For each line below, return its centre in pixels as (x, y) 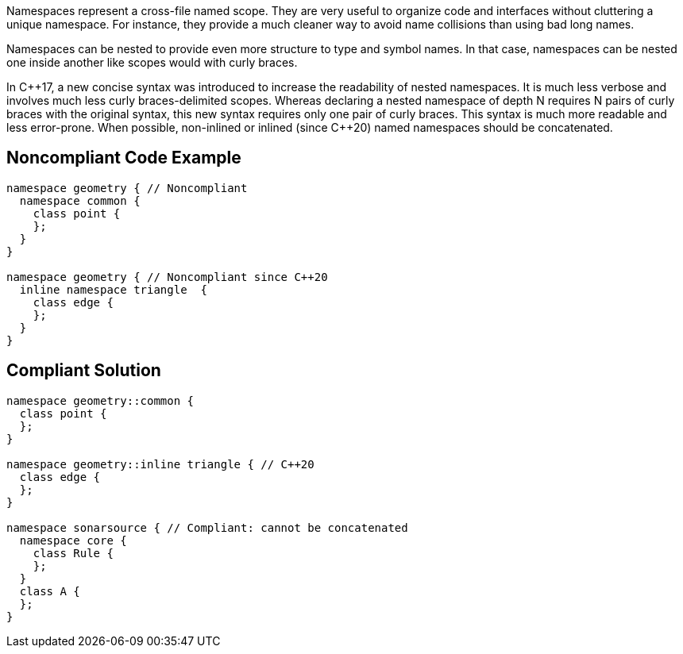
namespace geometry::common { (100, 400)
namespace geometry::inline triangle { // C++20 (160, 464)
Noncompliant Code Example (124, 158)
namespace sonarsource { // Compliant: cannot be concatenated (207, 527)
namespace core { (73, 540)
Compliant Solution (84, 371)
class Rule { (73, 553)
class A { (50, 591)
